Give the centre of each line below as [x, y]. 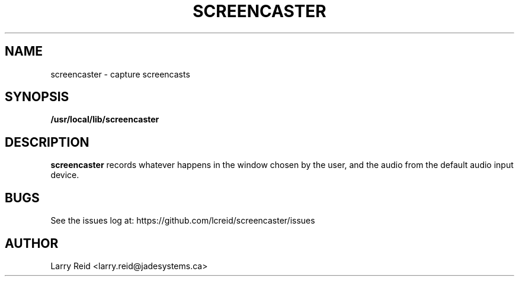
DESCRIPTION [47, 142]
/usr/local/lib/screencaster [105, 119]
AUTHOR [32, 243]
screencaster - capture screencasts [120, 74]
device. [65, 175]
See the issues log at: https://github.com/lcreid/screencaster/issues [183, 221]
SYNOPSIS [37, 97]
